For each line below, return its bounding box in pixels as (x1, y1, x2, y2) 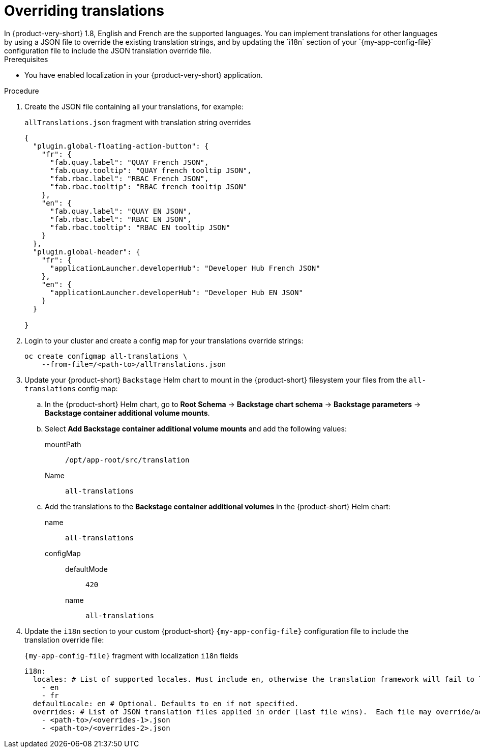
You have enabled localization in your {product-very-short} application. (24, 70, 263, 79)
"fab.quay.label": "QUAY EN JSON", (50, 207, 192, 215)
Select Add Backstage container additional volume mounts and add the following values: (45, 424, 347, 433)
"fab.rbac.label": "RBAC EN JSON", (50, 215, 192, 223)
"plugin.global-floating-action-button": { (33, 141, 209, 150)
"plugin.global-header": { (33, 247, 140, 256)
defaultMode (65, 564, 108, 573)
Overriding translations (4, 2, 164, 19)
